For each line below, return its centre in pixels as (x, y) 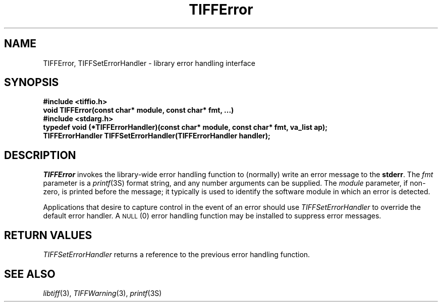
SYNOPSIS (32, 83)
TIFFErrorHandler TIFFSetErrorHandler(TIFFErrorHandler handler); (157, 136)
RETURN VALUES (48, 235)
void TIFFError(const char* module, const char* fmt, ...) (139, 110)
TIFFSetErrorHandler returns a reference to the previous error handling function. (177, 255)
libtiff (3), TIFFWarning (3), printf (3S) (102, 293)
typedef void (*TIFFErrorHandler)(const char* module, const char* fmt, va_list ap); (185, 127)
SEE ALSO (30, 274)
